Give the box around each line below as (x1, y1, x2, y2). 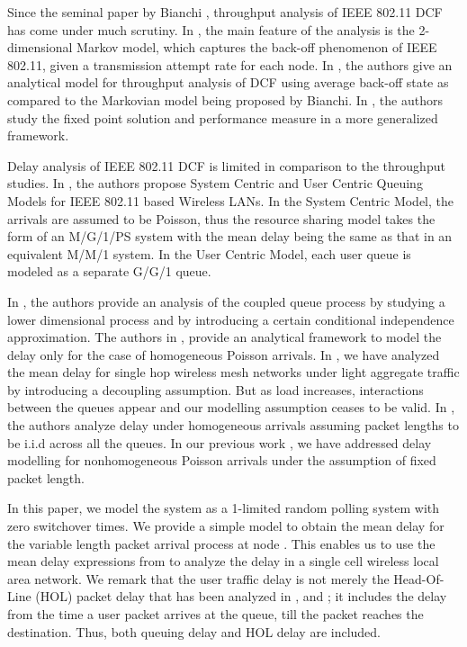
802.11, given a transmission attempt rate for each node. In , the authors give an (7, 55, 453, 74)
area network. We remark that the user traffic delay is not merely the (7, 569, 390, 588)
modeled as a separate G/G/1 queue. (7, 262, 211, 281)
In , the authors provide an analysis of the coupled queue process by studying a (7, 292, 445, 310)
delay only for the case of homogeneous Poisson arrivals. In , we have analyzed (7, 345, 440, 364)
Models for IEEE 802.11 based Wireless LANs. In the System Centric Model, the (7, 191, 454, 210)
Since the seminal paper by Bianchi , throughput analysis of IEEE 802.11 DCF (7, 3, 443, 21)
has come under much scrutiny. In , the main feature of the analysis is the (7, 20, 415, 39)
